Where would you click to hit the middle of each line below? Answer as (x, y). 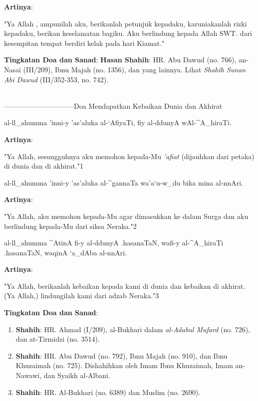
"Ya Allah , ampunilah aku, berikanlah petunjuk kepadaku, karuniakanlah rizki (126, 23)
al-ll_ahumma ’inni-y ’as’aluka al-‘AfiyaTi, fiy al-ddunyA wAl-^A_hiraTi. (118, 122)
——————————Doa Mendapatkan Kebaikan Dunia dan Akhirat (113, 105)
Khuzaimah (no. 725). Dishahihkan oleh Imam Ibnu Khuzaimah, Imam (124, 365)
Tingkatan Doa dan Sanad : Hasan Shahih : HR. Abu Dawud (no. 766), (120, 60)
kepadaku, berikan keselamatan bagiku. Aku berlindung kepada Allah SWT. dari (128, 33)
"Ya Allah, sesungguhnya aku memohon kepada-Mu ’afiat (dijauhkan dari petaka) (129, 156)
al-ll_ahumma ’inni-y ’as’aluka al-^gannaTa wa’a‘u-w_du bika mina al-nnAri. (124, 182)
